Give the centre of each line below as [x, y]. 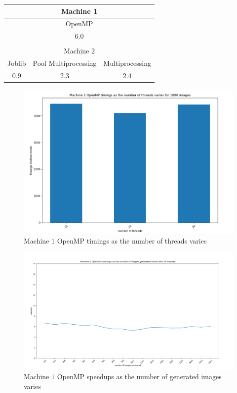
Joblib [17, 63]
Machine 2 [79, 51]
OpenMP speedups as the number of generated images [139, 376]
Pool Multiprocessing [65, 63]
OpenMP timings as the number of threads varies [132, 241]
